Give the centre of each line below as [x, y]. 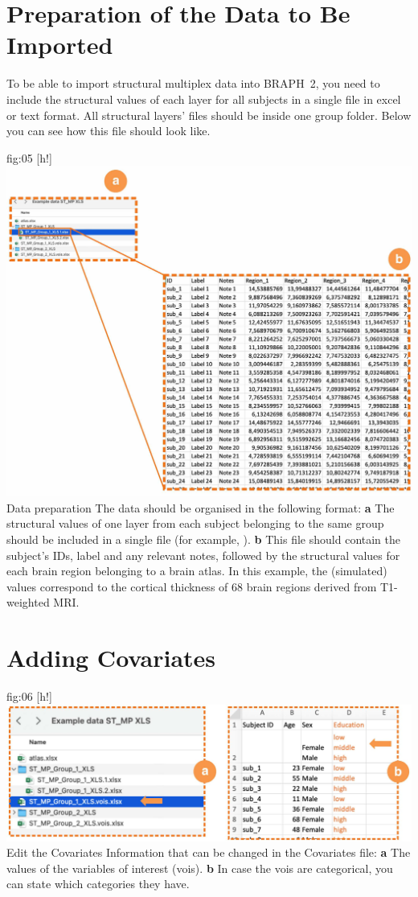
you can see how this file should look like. [109, 131]
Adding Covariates [111, 658]
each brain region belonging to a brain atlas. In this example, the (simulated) [197, 571]
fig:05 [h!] [29, 157]
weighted [28, 602]
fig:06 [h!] [29, 696]
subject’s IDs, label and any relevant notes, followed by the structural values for [203, 555]
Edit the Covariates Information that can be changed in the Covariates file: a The [209, 852]
